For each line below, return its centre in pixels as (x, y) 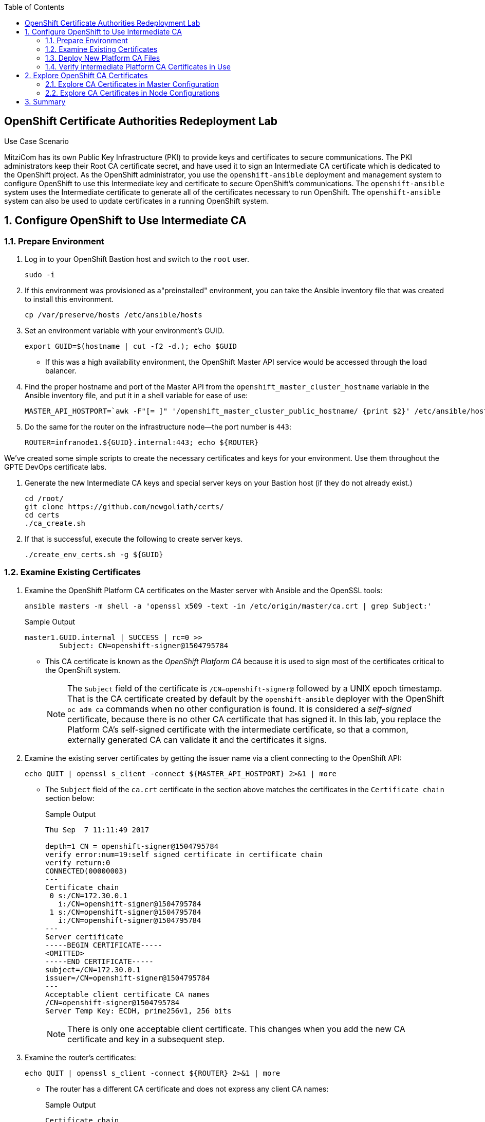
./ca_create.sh (55, 523)
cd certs (42, 515)
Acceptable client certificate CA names (128, 994)
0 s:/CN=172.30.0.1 (89, 895)
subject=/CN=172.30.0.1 (93, 969)
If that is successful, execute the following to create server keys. (134, 539)
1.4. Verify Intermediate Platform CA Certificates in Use (138, 67)
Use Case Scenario (36, 141)
